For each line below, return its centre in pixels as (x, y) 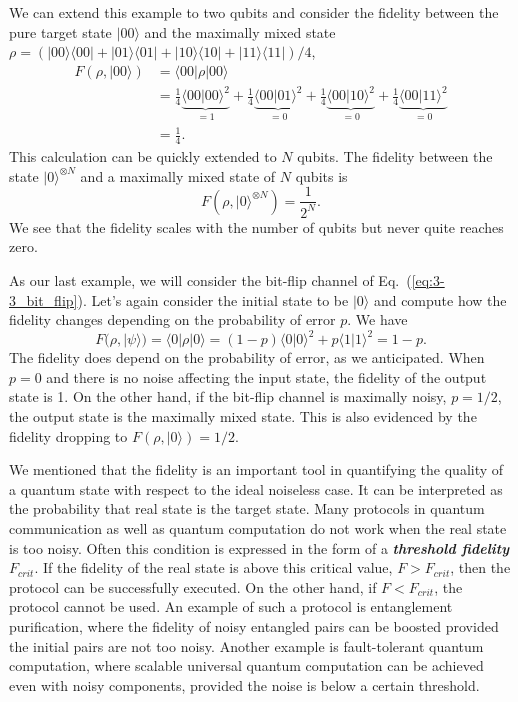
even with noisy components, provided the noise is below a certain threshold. (244, 684)
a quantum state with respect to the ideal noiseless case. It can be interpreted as (256, 488)
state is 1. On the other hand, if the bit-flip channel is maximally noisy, (228, 396)
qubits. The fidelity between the (395, 156)
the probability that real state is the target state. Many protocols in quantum (247, 508)
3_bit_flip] (43, 299)
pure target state (60, 31)
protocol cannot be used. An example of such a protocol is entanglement (231, 606)
